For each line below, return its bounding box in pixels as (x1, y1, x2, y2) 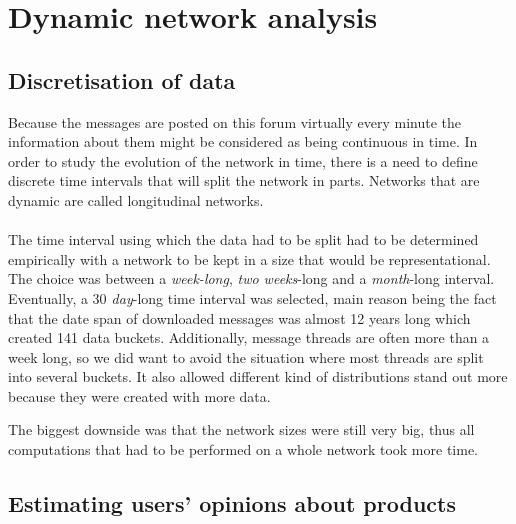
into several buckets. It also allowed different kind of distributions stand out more (8, 366, 508, 387)
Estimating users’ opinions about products (8, 488, 456, 519)
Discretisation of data (8, 64, 236, 95)
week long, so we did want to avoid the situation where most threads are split (8, 346, 484, 367)
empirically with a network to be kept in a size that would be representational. (8, 248, 491, 269)
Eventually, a (8, 287, 88, 308)
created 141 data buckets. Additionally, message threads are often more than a (8, 327, 490, 348)
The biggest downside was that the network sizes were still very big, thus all (8, 419, 475, 440)
